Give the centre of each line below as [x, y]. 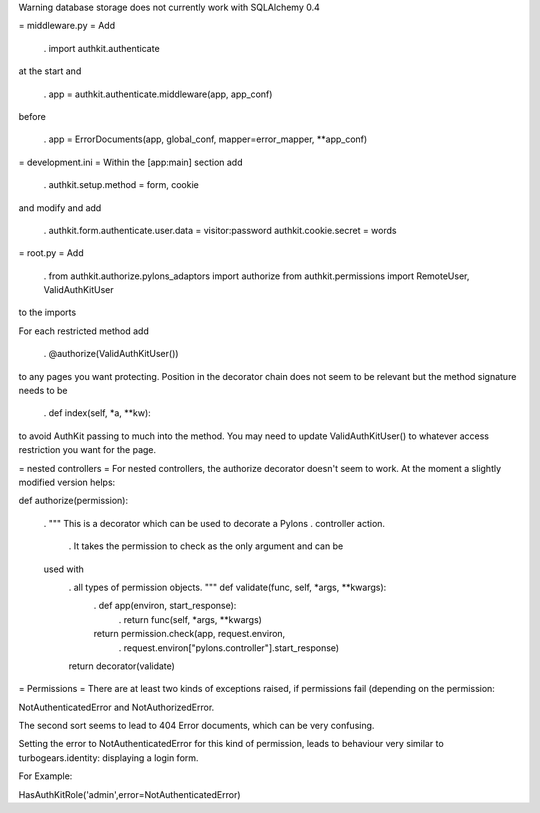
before [32, 116]
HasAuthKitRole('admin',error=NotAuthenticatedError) [129, 794]
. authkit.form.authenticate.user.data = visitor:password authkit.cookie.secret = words [220, 230]
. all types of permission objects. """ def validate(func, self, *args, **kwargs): [227, 587]
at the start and [50, 71]
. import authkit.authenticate [101, 48]
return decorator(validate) [121, 666]
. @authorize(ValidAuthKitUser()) [111, 354]
